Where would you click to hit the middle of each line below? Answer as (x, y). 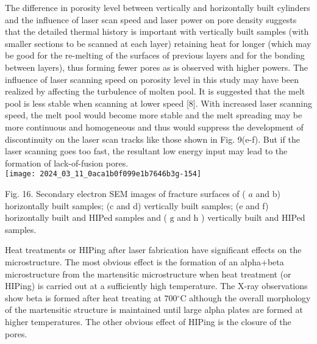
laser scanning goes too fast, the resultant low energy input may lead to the (146, 151)
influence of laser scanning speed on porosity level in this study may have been (152, 79)
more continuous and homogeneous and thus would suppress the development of (154, 127)
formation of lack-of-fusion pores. (67, 163)
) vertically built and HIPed (253, 217)
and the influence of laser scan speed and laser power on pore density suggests (151, 19)
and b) (268, 193)
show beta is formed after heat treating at (83, 297)
